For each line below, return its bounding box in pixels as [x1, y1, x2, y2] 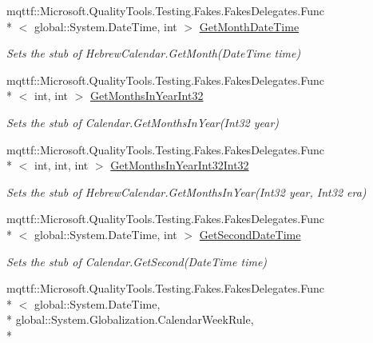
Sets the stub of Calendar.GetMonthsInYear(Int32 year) [6, 114, 280, 130]
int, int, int [34, 157, 89, 173]
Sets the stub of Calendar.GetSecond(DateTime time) [6, 253, 268, 269]
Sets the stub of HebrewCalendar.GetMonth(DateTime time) [6, 45, 301, 62]
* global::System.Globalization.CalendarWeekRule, [6, 311, 254, 328]
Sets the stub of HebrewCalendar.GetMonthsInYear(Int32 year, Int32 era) [6, 183, 367, 200]
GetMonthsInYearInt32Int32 [110, 157, 249, 173]
